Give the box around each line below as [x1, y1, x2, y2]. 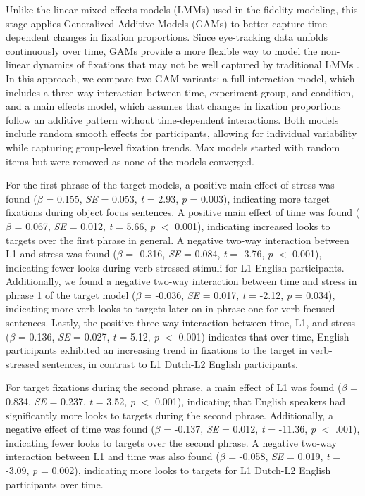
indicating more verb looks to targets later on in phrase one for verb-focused [6, 301, 335, 316]
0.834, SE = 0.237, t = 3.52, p [6, 394, 135, 409]
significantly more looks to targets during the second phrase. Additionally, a [6, 407, 333, 422]
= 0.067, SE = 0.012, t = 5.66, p [14, 218, 156, 233]
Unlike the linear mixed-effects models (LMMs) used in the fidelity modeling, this [6, 2, 358, 16]
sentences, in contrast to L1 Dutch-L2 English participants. [42, 356, 298, 371]
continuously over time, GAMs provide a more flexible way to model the [6, 43, 318, 58]
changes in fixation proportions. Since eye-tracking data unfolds [53, 30, 328, 44]
